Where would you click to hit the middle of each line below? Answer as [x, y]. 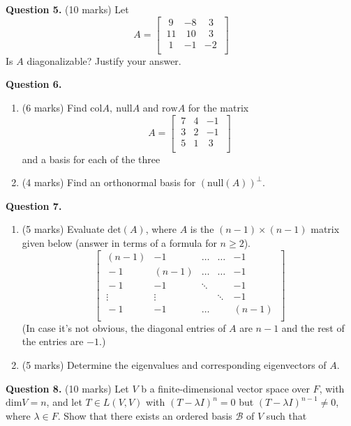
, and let [64, 402]
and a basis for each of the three [91, 159]
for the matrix [218, 107]
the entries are [53, 341]
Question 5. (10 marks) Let [67, 9]
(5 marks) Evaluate [63, 229]
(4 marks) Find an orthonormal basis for [109, 182]
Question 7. [34, 205]
